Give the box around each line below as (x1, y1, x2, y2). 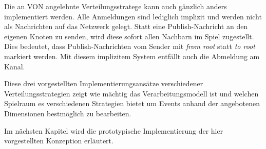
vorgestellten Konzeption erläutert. (4, 135, 113, 146)
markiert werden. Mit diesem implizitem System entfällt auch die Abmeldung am (4, 51, 260, 61)
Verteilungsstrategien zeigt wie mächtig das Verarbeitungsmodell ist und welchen (4, 88, 259, 98)
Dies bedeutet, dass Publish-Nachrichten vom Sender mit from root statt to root (4, 41, 255, 52)
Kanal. (4, 61, 25, 71)
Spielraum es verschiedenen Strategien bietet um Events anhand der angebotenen (4, 98, 260, 109)
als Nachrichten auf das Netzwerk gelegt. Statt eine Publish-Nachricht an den (4, 21, 248, 32)
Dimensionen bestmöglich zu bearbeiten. (4, 108, 131, 118)
